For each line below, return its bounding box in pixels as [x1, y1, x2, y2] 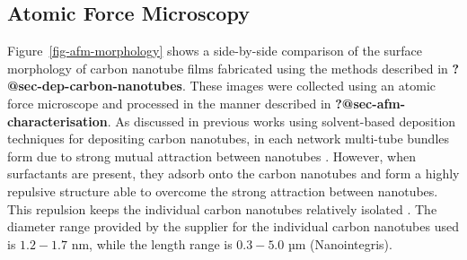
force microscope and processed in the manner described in [7, 93, 331, 112]
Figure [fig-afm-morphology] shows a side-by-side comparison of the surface [7, 41, 423, 60]
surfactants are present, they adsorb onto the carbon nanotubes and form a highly [7, 164, 460, 183]
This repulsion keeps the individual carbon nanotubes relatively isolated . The [7, 199, 437, 218]
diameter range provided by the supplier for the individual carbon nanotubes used [7, 217, 459, 236]
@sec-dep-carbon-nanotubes [7, 76, 182, 95]
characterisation [7, 111, 108, 130]
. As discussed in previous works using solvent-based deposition [107, 111, 456, 130]
